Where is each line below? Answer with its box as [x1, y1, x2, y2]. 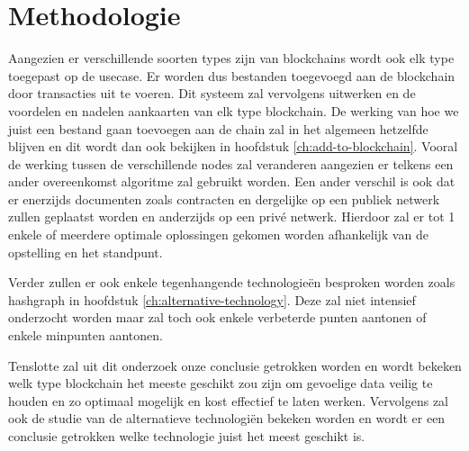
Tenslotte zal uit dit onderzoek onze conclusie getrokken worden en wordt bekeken [8, 356, 462, 374]
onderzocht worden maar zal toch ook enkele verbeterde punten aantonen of [8, 308, 427, 327]
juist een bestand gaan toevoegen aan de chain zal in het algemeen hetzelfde [8, 119, 428, 138]
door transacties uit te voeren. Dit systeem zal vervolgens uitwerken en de [8, 84, 416, 103]
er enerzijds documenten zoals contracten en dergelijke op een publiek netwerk [8, 189, 440, 208]
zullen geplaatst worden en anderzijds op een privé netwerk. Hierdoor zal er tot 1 [8, 207, 455, 226]
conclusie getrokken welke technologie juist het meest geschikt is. [8, 427, 365, 445]
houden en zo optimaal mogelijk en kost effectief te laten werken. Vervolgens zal [8, 391, 449, 410]
